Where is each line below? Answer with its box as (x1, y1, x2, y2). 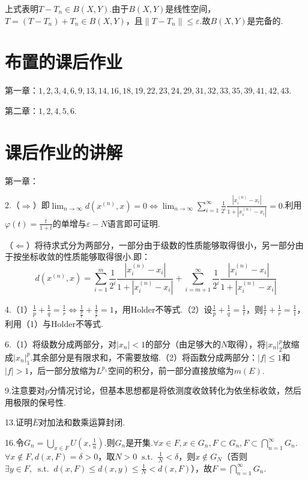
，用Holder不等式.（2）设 (113, 302, 213, 315)
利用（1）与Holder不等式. (5, 317, 103, 330)
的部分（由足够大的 (145, 338, 222, 350)
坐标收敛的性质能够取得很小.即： (21, 250, 150, 263)
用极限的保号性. (5, 395, 66, 408)
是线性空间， (165, 2, 216, 14)
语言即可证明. (107, 217, 160, 229)
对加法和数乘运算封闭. (38, 416, 125, 428)
